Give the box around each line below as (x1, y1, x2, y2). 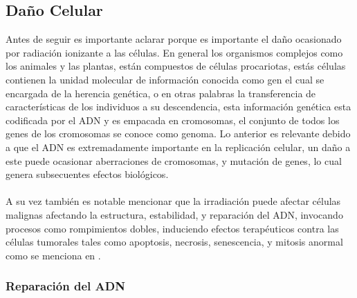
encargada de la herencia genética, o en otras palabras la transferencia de (6, 86, 316, 100)
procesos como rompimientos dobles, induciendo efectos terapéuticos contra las (6, 221, 339, 235)
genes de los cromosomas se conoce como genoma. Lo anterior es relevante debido (6, 126, 351, 141)
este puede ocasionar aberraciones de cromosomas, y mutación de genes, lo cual (6, 153, 342, 168)
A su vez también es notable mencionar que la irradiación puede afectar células (6, 194, 341, 208)
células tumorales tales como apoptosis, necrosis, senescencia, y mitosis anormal (6, 235, 343, 249)
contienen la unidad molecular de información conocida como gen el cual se (6, 72, 324, 86)
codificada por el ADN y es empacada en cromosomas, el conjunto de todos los (6, 112, 340, 127)
